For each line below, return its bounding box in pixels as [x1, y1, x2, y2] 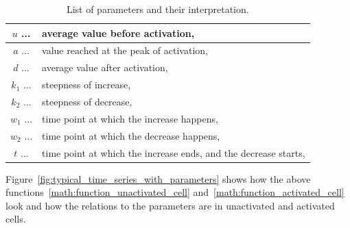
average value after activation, [42, 60, 168, 75]
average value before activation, [42, 25, 195, 40]
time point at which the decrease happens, [42, 128, 220, 142]
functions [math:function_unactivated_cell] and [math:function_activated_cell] [5, 185, 345, 199]
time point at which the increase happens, [42, 111, 218, 125]
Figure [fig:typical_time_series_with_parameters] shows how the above [5, 171, 311, 186]
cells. [5, 212, 26, 226]
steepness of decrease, [42, 94, 132, 108]
